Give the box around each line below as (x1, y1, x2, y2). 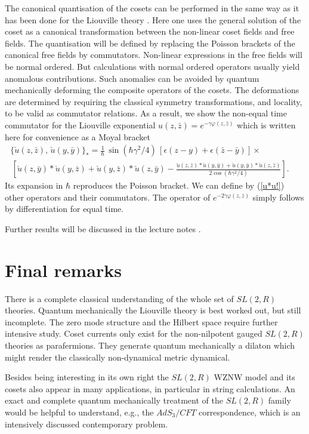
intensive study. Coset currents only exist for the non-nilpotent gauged (5, 327, 262, 340)
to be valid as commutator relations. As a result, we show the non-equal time (5, 107, 287, 119)
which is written (237, 118, 296, 131)
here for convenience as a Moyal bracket (5, 130, 150, 143)
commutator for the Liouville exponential (5, 118, 156, 131)
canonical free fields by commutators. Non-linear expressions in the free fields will (5, 48, 302, 61)
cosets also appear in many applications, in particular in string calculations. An (5, 382, 295, 395)
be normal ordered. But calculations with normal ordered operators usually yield (5, 60, 300, 72)
